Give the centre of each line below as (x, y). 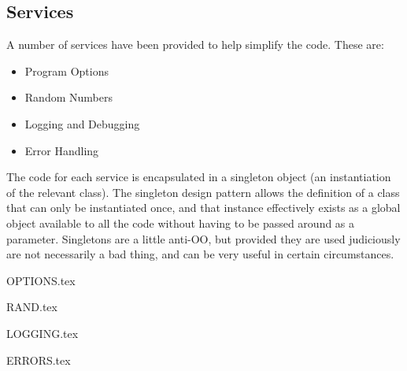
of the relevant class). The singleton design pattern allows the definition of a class (203, 192)
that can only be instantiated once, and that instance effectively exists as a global (203, 208)
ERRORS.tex (39, 360)
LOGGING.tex (43, 333)
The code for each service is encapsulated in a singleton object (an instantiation (199, 177)
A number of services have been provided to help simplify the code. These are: (195, 45)
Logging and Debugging (82, 123)
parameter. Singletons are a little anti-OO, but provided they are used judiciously (203, 238)
